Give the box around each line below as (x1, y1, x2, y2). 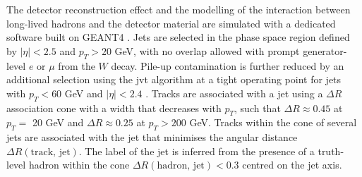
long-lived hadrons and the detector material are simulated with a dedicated (6, 16, 336, 30)
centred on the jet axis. (242, 157, 342, 172)
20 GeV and (32, 115, 84, 130)
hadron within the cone (28, 157, 130, 172)
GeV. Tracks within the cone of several (189, 115, 357, 130)
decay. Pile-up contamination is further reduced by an (111, 58, 344, 73)
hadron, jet (157, 161, 205, 171)
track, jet (30, 147, 71, 157)
